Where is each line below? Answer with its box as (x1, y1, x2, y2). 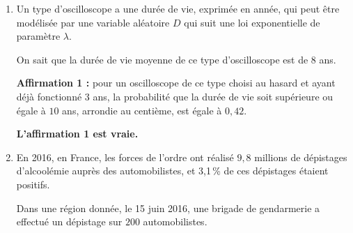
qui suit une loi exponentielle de (184, 15, 320, 29)
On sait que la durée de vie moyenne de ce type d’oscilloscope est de (16, 52, 308, 66)
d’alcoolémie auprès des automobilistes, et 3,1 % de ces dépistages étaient (16, 163, 329, 178)
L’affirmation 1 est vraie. (16, 126, 139, 141)
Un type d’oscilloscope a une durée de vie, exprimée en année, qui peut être (16, 1, 340, 15)
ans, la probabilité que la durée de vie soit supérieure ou (93, 89, 334, 103)
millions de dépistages (254, 149, 347, 164)
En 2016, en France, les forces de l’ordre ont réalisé (16, 149, 234, 164)
